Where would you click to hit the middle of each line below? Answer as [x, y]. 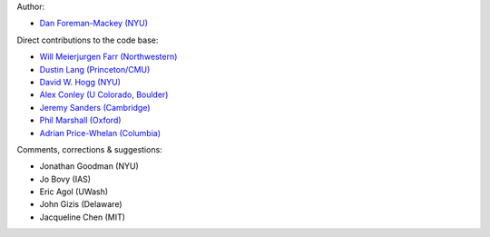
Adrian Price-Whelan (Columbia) [100, 133]
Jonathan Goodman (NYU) [89, 166]
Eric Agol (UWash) [74, 192]
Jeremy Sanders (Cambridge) [95, 107]
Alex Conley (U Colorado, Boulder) [104, 94]
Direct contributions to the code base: [88, 40]
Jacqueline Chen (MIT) [83, 217]
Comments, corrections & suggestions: [89, 149]
